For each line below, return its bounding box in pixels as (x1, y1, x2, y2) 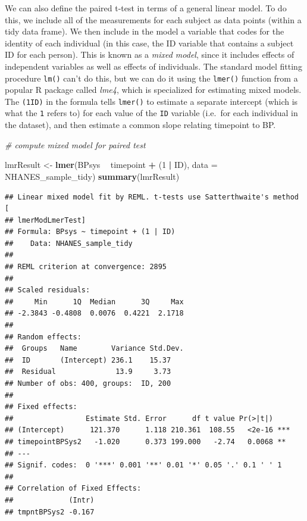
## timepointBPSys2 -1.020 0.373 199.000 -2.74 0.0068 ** (5, 437, 286, 446)
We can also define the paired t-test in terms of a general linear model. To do (5, 2, 287, 14)
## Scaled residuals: (5, 286, 90, 295)
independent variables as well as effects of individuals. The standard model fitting (5, 60, 302, 72)
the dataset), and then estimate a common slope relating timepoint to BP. (5, 118, 276, 131)
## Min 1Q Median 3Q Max (5, 297, 184, 306)
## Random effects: (5, 332, 82, 341)
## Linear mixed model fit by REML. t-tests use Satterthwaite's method (5, 192, 299, 201)
